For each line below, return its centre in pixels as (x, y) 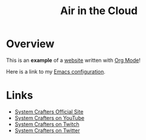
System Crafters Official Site (49, 111)
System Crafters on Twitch (47, 124)
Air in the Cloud (99, 11)
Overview (30, 44)
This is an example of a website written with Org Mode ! (73, 60)
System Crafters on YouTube (49, 118)
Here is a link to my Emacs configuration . (56, 71)
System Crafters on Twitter (47, 130)
